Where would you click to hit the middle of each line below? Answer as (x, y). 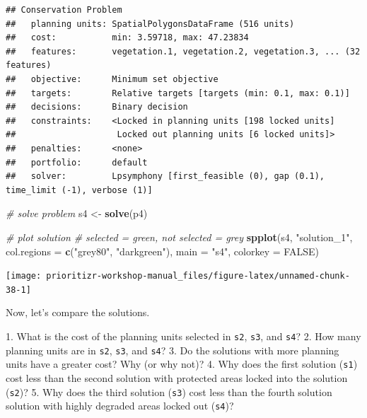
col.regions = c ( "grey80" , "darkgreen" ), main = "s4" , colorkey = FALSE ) (162, 251)
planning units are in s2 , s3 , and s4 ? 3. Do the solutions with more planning (173, 350)
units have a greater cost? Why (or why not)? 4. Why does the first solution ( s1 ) (182, 364)
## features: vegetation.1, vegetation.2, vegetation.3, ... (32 (183, 51)
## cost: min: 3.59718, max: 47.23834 (127, 38)
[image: (24, 276)
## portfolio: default (77, 162)
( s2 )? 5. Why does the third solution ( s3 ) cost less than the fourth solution (169, 391)
